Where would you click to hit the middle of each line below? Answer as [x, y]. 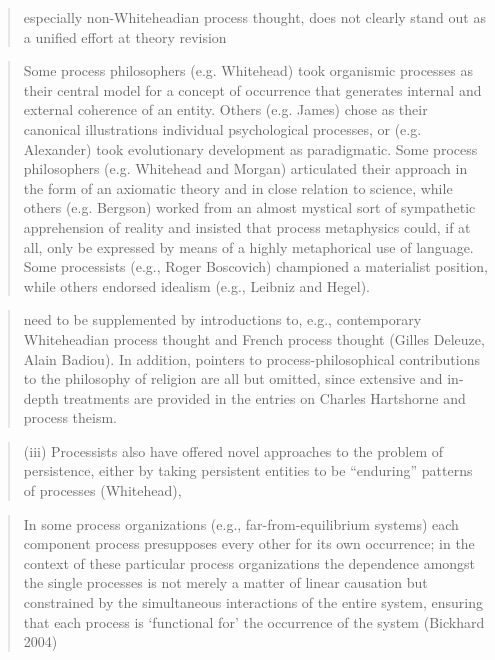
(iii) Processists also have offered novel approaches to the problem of [233, 450]
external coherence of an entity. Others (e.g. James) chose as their [225, 109]
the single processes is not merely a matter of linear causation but [225, 582]
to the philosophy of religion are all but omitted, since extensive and [233, 378]
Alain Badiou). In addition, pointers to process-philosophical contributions [251, 358]
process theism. [70, 417]
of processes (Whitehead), [102, 490]
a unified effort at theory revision [125, 36]
